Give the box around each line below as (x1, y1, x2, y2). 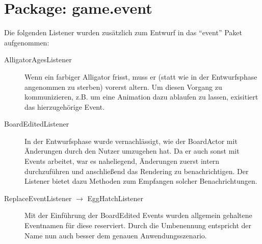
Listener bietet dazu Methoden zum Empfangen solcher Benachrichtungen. (24, 176, 257, 186)
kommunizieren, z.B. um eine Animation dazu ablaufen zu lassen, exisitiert (24, 91, 258, 102)
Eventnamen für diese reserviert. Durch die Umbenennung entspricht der (24, 220, 252, 231)
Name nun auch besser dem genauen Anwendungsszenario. (24, 230, 207, 240)
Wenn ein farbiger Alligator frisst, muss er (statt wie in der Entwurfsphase (24, 71, 257, 82)
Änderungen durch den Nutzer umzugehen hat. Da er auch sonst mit (24, 145, 240, 156)
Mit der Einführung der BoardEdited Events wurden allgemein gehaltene (24, 210, 252, 221)
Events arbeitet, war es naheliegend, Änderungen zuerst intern (24, 156, 220, 166)
